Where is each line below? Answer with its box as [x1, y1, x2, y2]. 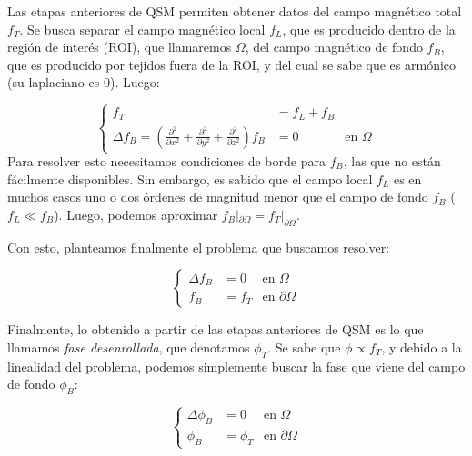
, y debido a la [381, 337, 462, 356]
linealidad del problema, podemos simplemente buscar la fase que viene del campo [7, 356, 466, 375]
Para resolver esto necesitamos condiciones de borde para [7, 152, 326, 170]
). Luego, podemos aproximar [54, 204, 218, 223]
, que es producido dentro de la [282, 19, 456, 38]
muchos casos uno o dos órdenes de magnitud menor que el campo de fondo [7, 187, 428, 206]
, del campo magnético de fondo [245, 37, 423, 56]
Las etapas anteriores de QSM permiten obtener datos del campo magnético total [7, 2, 462, 20]
